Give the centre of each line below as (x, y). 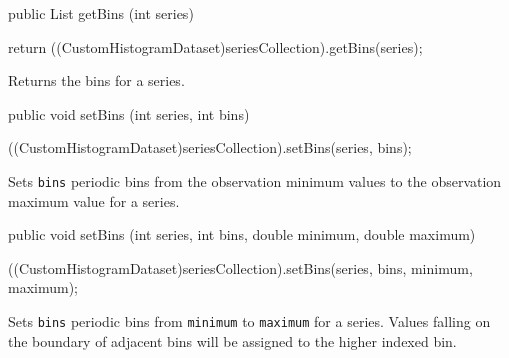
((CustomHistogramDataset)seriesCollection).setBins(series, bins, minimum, (240, 267)
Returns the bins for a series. (96, 80)
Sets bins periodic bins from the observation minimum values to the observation (255, 180)
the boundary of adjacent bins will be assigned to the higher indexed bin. (232, 340)
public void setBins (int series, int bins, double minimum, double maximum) (242, 234)
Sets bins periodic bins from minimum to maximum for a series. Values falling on (249, 321)
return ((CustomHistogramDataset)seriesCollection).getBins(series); (215, 46)
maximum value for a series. (94, 200)
